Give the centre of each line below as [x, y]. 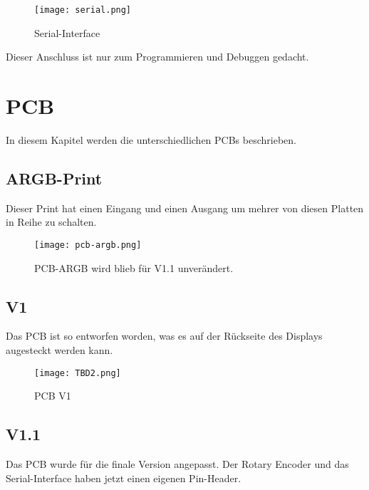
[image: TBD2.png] [78, 373]
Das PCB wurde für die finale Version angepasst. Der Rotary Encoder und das [177, 464]
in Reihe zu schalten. [51, 222]
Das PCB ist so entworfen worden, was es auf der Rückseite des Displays [164, 336]
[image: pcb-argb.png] [88, 245]
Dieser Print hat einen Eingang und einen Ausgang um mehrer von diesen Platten [185, 208]
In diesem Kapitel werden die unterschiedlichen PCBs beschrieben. [151, 139]
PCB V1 [53, 396]
